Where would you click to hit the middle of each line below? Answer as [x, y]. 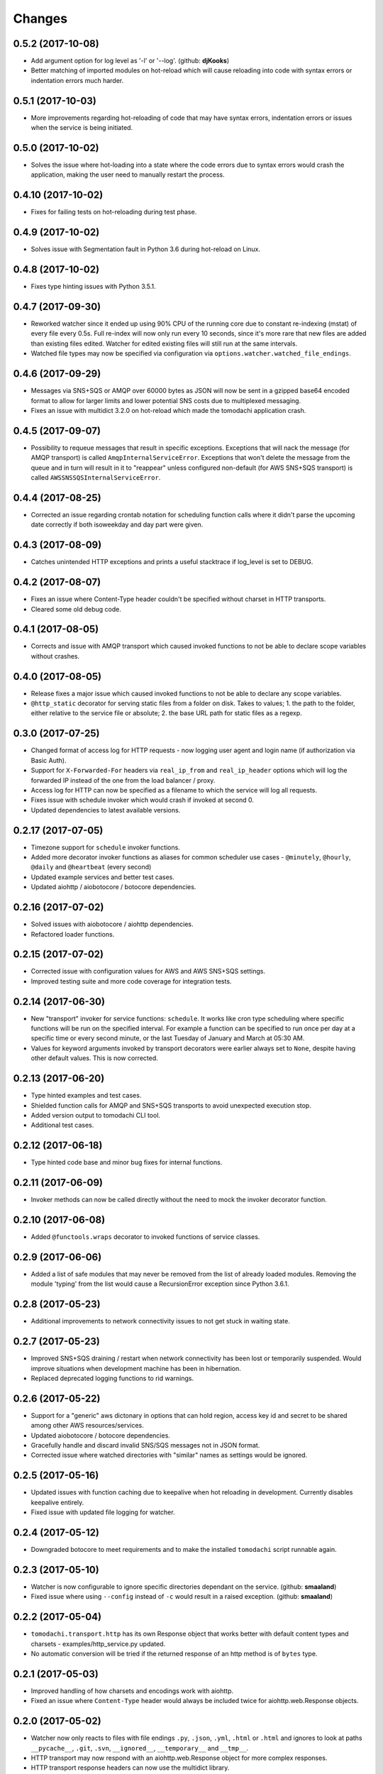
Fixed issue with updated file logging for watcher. [103, 1512]
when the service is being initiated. [82, 128]
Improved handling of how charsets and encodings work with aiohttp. [132, 1691]
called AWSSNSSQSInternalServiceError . [96, 478]
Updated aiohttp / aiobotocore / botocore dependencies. [113, 887]
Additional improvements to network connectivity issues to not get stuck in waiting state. [160, 1321]
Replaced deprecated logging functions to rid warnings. [112, 1378]
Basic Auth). [49, 760]
